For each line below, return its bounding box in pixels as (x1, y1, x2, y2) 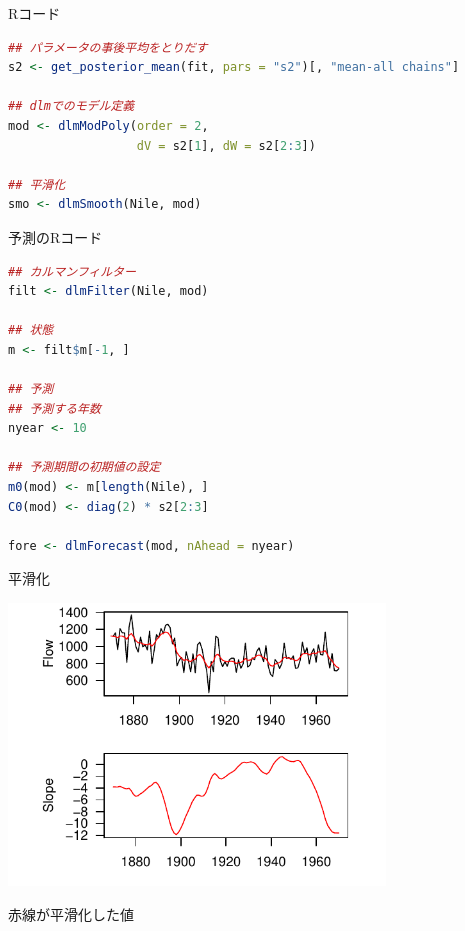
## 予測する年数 (8, 401, 101, 416)
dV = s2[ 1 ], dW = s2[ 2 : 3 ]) (136, 138, 316, 153)
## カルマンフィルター (8, 264, 136, 279)
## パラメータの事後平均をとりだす (8, 40, 208, 55)
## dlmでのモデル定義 (8, 99, 135, 114)
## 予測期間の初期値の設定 (8, 460, 161, 475)
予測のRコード (8, 226, 103, 247)
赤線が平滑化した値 (8, 903, 134, 924)
